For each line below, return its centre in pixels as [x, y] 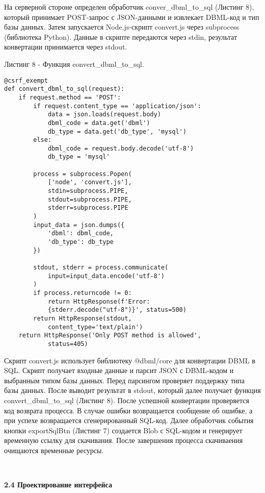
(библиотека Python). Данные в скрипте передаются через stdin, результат [121, 36]
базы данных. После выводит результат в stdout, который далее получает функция [132, 390]
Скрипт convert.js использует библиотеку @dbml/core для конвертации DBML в [130, 360]
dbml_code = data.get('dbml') [99, 123]
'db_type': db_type [81, 242]
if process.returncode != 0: [83, 293]
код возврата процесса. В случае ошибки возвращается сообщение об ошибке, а [128, 410]
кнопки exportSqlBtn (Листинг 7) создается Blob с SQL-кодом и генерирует [123, 430]
